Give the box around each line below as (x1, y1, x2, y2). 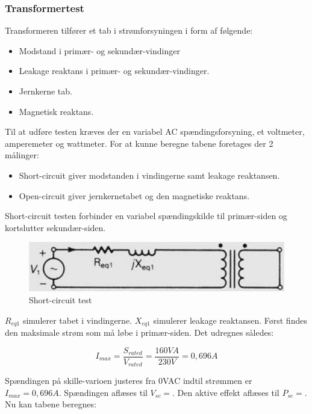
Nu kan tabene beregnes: (5, 398, 96, 410)
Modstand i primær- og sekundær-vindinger (19, 44, 180, 57)
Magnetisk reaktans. (19, 105, 94, 117)
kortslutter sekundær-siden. (5, 221, 106, 233)
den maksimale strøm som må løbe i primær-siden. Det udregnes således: (5, 326, 274, 338)
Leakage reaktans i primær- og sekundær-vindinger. (19, 64, 210, 77)
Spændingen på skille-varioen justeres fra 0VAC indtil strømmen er (5, 374, 252, 387)
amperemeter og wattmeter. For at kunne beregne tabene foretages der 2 (5, 137, 273, 149)
